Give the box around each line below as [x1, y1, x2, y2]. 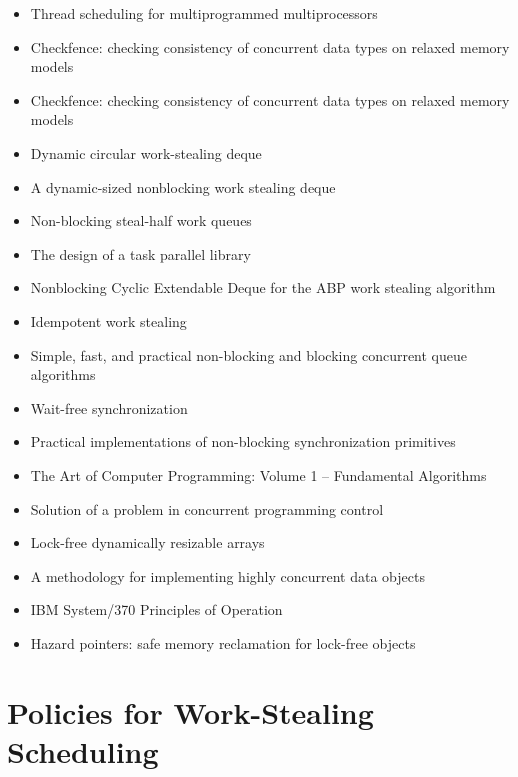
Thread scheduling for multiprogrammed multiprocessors [30, 3, 378, 23]
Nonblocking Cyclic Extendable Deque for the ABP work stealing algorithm [30, 277, 496, 298]
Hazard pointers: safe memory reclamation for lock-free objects [30, 632, 416, 653]
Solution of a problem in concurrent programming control [30, 498, 384, 519]
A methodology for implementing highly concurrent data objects [30, 565, 425, 586]
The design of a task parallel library [30, 243, 251, 264]
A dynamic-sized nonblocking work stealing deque [30, 176, 336, 197]
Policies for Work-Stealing [7, 691, 374, 732]
